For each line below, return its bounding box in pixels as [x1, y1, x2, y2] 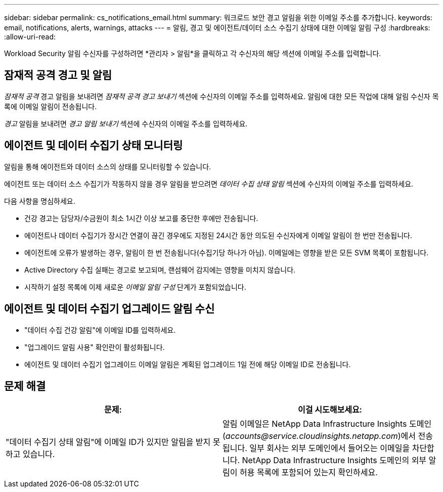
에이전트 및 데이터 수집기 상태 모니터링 [4, 139, 183, 152]
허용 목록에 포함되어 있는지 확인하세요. [239, 467, 378, 478]
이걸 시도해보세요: [298, 405, 362, 415]
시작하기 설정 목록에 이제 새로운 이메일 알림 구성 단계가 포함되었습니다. [24, 282, 246, 291]
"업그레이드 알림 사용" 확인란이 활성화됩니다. [24, 342, 165, 351]
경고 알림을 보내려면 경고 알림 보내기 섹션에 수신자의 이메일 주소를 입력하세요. [4, 119, 248, 128]
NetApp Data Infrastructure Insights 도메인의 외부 [242, 455, 427, 466]
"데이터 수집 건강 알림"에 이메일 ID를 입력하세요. [24, 325, 176, 334]
